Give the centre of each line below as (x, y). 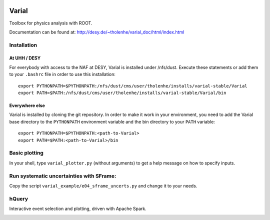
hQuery (19, 198)
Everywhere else (27, 105)
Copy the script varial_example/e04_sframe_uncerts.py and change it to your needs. (103, 185)
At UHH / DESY (25, 58)
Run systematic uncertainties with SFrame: (63, 176)
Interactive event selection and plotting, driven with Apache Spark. (78, 209)
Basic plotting (26, 153)
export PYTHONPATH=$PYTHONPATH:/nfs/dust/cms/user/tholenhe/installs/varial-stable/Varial (133, 86)
